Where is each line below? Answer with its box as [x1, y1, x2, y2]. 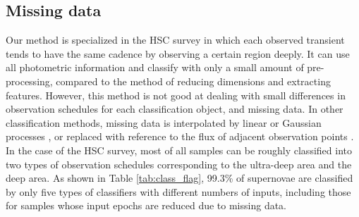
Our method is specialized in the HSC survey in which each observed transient [6, 32, 345, 47]
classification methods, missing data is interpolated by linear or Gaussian [6, 115, 322, 130]
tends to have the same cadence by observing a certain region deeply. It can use [6, 46, 350, 61]
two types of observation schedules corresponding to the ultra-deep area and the [6, 156, 352, 171]
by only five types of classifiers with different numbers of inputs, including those [6, 184, 351, 199]
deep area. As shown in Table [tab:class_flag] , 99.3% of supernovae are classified [6, 170, 353, 185]
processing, [6, 73, 53, 88]
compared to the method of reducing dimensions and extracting [56, 73, 331, 88]
